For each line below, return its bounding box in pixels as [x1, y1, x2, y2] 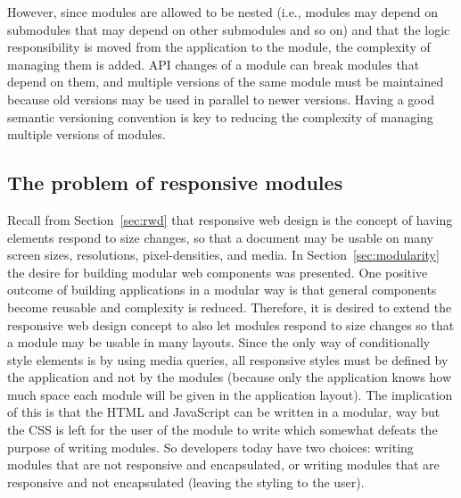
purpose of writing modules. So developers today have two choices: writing [7, 437, 414, 456]
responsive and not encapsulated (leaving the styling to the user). [7, 472, 365, 491]
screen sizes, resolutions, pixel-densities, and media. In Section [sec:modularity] [7, 245, 440, 264]
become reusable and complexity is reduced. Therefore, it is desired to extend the [7, 297, 452, 316]
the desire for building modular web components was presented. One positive [7, 262, 428, 281]
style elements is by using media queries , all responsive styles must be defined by [7, 350, 449, 369]
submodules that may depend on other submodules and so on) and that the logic [7, 20, 450, 38]
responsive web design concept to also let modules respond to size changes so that [7, 315, 455, 334]
